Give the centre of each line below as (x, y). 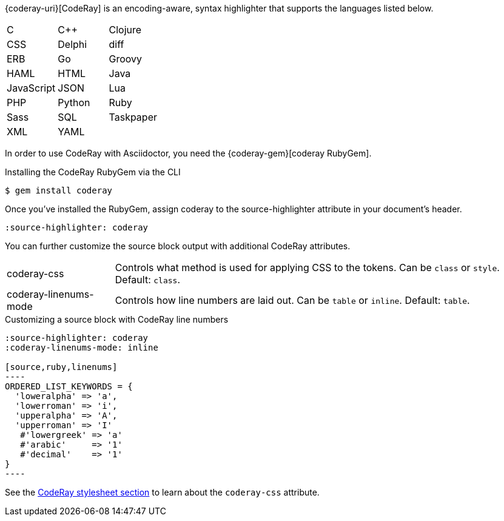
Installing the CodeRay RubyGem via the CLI (93, 172)
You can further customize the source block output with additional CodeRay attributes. (178, 246)
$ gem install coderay (59, 190)
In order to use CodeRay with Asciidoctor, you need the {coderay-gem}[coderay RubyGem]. (188, 153)
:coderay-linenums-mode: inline (82, 348)
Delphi (72, 44)
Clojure (125, 30)
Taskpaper (133, 117)
